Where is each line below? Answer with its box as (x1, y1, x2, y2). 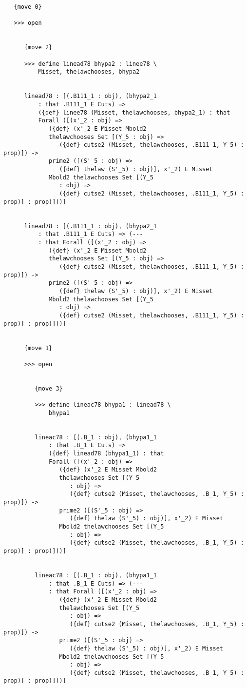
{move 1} (24, 344, 53, 352)
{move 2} (24, 44, 53, 51)
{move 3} (35, 385, 63, 392)
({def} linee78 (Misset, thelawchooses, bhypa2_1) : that (38, 109, 230, 116)
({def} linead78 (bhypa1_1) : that (49, 450, 164, 457)
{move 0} (14, 3, 42, 10)
